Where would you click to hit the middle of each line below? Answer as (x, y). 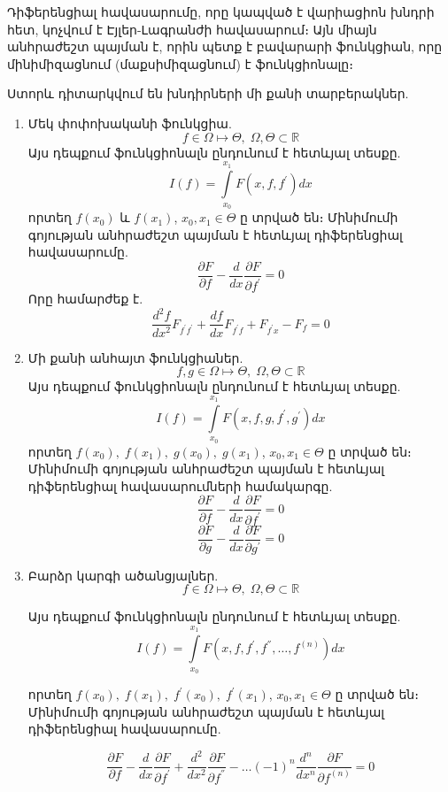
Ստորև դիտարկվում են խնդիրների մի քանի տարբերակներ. (208, 93)
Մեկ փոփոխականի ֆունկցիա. (130, 123)
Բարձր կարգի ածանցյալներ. (123, 575)
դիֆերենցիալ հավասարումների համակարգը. (180, 485)
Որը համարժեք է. (85, 299)
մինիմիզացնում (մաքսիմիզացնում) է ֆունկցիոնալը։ (180, 63)
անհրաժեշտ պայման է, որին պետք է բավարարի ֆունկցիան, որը (225, 46)
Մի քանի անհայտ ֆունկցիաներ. (135, 357)
